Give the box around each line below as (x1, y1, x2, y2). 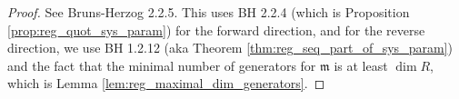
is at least (334, 55, 388, 74)
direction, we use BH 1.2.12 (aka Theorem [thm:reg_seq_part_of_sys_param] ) (7, 38, 453, 57)
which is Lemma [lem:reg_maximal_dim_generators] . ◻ (7, 74, 325, 93)
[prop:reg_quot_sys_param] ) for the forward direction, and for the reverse (7, 20, 425, 39)
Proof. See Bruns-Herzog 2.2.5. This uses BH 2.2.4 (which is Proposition (7, 3, 410, 21)
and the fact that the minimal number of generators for (7, 55, 316, 74)
